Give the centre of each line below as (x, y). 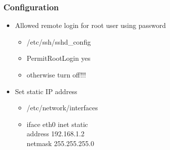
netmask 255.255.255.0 (60, 143)
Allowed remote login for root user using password (90, 25)
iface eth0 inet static (57, 124)
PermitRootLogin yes (59, 58)
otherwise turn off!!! (56, 75)
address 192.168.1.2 (56, 134)
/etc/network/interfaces (62, 108)
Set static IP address (46, 91)
